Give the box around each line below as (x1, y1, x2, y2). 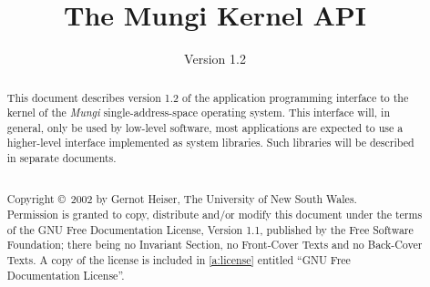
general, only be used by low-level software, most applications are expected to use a (6, 119, 404, 135)
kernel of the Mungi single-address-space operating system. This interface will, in (6, 105, 390, 120)
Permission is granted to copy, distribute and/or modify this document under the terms (6, 207, 423, 221)
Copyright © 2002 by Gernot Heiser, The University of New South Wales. (6, 191, 357, 207)
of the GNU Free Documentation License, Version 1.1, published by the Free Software (6, 221, 414, 237)
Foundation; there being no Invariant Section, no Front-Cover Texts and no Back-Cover (6, 237, 423, 252)
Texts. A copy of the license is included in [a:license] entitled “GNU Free (6, 251, 351, 267)
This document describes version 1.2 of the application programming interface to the (6, 89, 409, 105)
